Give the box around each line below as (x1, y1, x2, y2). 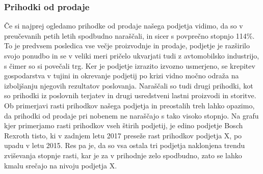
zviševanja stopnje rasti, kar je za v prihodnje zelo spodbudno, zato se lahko (4, 150, 242, 160)
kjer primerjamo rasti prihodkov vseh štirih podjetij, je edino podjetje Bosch (4, 120, 243, 131)
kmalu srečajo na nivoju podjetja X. (4, 160, 117, 170)
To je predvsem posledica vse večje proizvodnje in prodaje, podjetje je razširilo (4, 40, 250, 51)
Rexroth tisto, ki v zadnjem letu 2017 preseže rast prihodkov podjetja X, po (4, 130, 242, 140)
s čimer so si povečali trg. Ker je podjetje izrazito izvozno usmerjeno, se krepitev (4, 60, 255, 71)
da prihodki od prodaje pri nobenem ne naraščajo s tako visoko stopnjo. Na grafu (4, 110, 259, 121)
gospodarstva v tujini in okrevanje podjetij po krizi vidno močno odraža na (4, 70, 239, 81)
